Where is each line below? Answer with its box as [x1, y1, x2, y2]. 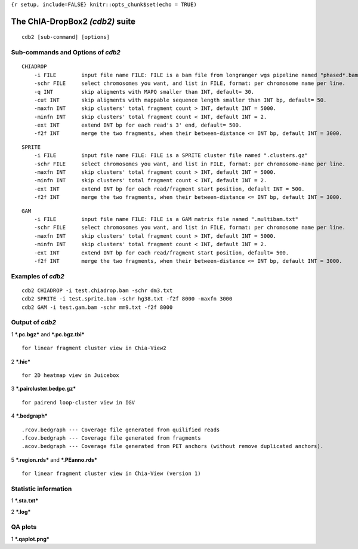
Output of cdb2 [11, 318, 57, 327]
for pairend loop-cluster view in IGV [21, 399, 135, 406]
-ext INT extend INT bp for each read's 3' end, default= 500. [33, 122, 242, 128]
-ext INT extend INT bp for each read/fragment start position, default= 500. [33, 249, 289, 256]
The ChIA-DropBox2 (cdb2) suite [11, 16, 136, 26]
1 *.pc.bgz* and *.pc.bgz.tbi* [11, 330, 85, 338]
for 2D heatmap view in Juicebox [21, 372, 119, 379]
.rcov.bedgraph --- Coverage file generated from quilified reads [21, 426, 220, 433]
